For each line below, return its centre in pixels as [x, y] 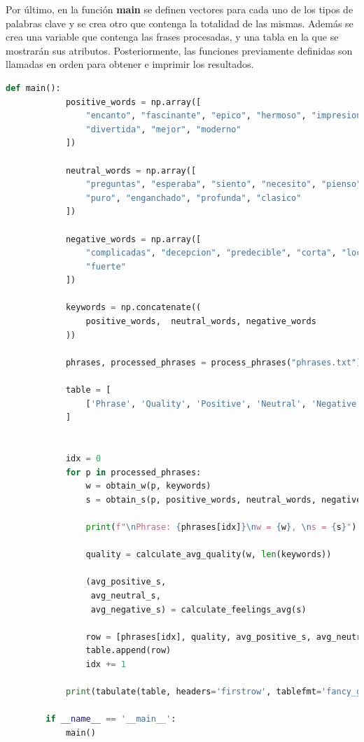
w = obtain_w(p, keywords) [148, 486]
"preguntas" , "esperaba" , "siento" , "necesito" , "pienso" [224, 184]
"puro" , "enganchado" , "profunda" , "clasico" [194, 198]
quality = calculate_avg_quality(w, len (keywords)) [209, 555]
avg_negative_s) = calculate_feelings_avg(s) [198, 609]
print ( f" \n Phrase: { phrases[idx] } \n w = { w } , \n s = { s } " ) [221, 527]
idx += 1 [106, 664]
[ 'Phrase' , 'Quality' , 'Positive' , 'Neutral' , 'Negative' [224, 404]
